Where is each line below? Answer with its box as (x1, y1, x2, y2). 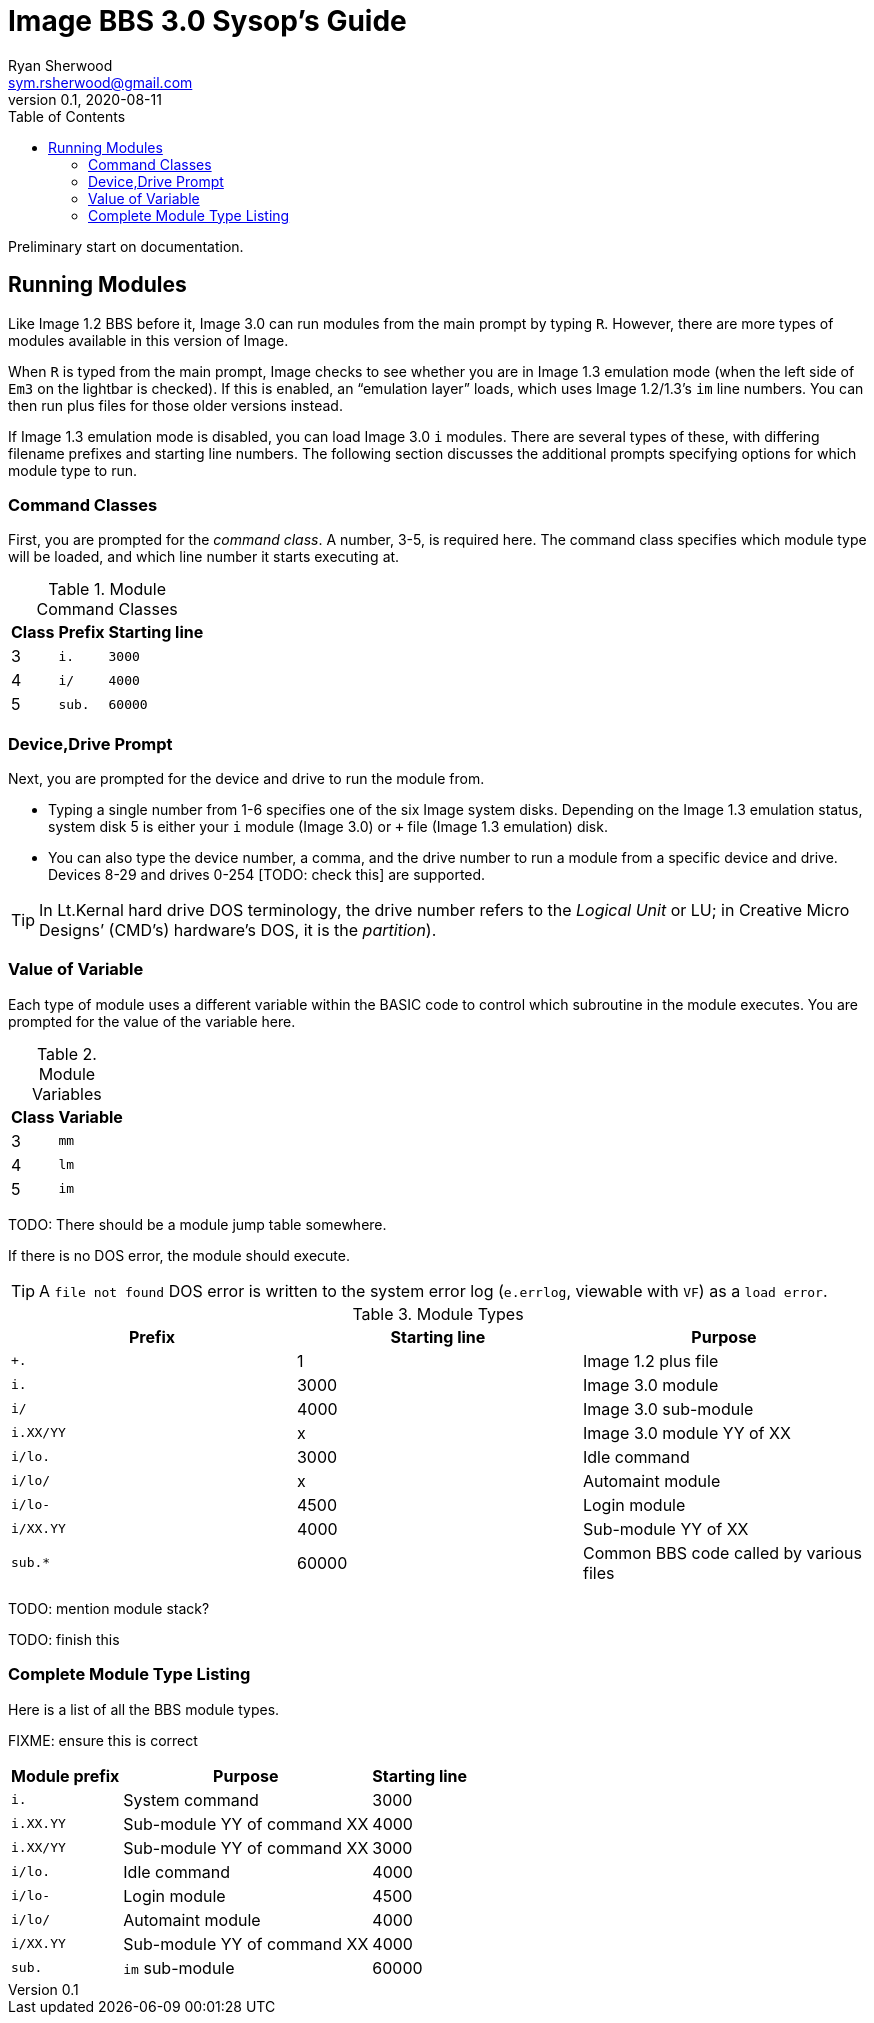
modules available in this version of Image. (8, 331, 289, 349)
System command (123, 1789, 259, 1810)
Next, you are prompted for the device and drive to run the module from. (8, 770, 485, 788)
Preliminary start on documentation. (8, 237, 244, 255)
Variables (32, 1083, 102, 1104)
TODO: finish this (8, 1630, 120, 1648)
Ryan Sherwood (8, 56, 113, 74)
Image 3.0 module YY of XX (582, 1422, 791, 1443)
